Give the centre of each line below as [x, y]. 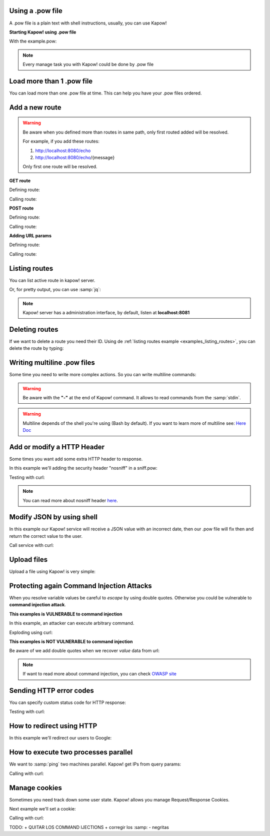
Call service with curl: [32, 545]
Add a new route [35, 107]
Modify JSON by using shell [53, 517]
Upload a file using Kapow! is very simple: [52, 572]
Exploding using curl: [31, 632]
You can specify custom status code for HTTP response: [67, 702]
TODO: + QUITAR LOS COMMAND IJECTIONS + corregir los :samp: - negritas [89, 827]
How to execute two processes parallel [71, 752]
